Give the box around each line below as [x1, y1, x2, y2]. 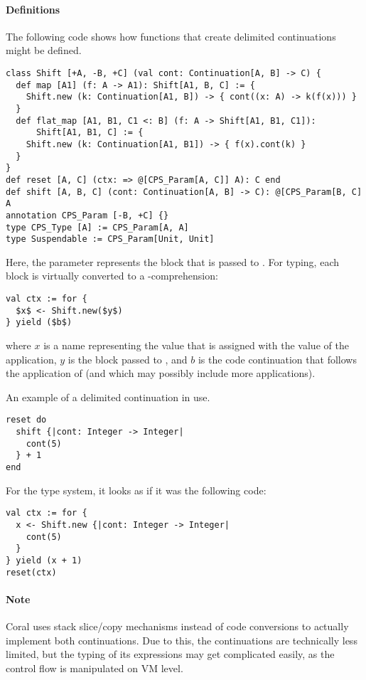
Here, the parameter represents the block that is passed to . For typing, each [6, 254, 339, 269]
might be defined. [6, 43, 82, 58]
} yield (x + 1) [6, 555, 82, 565]
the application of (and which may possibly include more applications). [6, 366, 316, 381]
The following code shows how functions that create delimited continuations [6, 28, 336, 43]
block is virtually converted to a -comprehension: [6, 268, 218, 283]
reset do [6, 415, 47, 425]
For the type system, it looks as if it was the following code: [6, 482, 267, 497]
